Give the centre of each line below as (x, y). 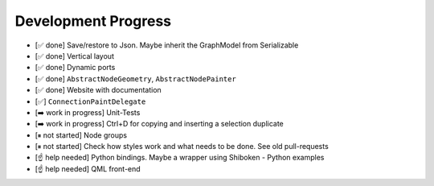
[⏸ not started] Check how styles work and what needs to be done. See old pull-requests (182, 147)
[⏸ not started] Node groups (81, 135)
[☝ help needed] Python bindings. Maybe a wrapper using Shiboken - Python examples (180, 158)
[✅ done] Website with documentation (98, 90)
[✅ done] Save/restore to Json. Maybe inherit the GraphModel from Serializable (167, 45)
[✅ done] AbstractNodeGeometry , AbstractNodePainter (135, 79)
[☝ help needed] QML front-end (88, 168)
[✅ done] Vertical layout (74, 56)
